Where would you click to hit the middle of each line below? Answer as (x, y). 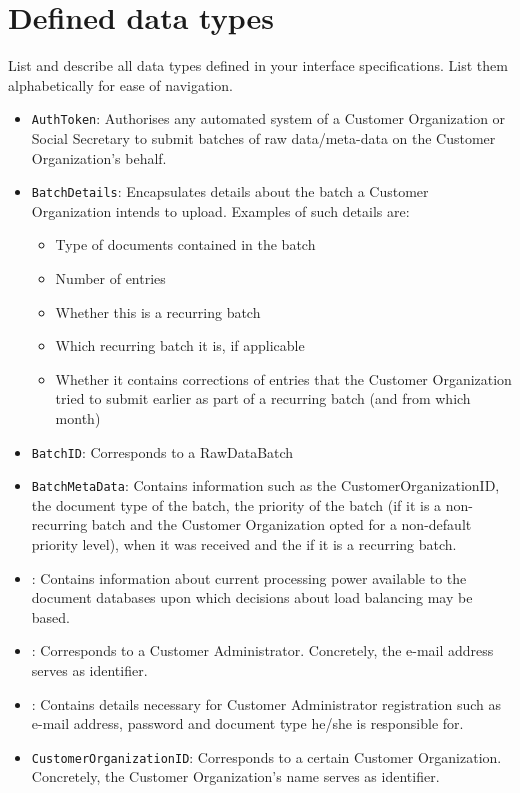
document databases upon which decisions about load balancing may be (252, 597)
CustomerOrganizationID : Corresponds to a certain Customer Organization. (266, 756)
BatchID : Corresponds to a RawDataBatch (162, 451)
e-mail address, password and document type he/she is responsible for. (247, 723)
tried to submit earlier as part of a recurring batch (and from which (263, 398)
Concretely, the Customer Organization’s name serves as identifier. (235, 776)
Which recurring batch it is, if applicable (180, 345)
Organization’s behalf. (99, 157)
